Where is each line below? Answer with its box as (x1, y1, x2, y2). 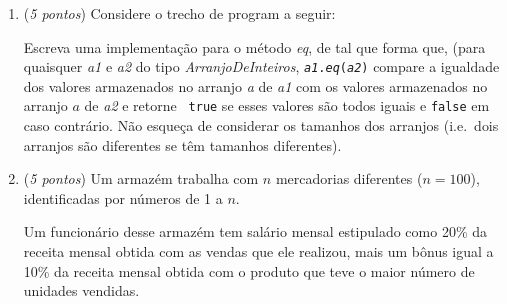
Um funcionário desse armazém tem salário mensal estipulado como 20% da (23, 221, 488, 242)
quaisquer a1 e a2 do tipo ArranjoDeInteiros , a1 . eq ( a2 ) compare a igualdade (23, 56, 500, 77)
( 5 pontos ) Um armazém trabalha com (23, 168, 259, 189)
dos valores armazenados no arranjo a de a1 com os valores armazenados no (23, 75, 488, 96)
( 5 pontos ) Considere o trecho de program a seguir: (23, 3, 336, 23)
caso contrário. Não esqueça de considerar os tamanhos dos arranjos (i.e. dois (23, 115, 499, 136)
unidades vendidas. (23, 280, 140, 301)
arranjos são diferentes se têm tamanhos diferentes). (23, 134, 342, 155)
